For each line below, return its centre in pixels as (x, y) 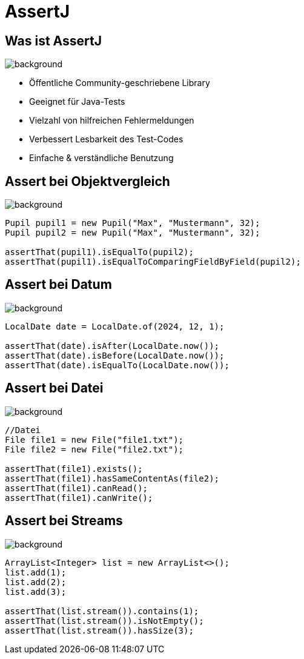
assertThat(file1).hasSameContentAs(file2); (112, 478)
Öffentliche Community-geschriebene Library (120, 83)
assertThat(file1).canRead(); (77, 488)
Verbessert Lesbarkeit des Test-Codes (106, 139)
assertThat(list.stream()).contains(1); (102, 611)
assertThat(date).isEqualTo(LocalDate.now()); (117, 365)
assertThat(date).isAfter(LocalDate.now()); (112, 346)
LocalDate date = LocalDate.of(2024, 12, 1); (115, 326)
